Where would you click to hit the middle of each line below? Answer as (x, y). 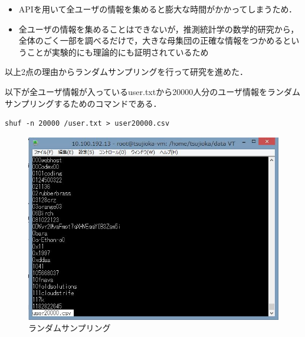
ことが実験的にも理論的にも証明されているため (118, 52)
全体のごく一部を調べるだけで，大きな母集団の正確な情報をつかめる (151, 40)
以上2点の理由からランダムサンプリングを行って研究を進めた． (126, 72)
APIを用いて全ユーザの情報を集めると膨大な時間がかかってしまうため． (158, 9)
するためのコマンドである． (108, 103)
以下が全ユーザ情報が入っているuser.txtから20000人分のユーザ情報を (136, 91)
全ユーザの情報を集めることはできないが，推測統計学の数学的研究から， (159, 29)
